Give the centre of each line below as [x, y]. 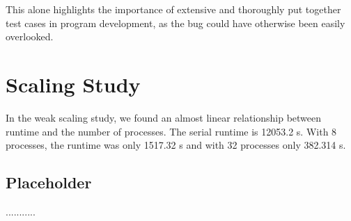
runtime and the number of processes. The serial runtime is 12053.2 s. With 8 [171, 131]
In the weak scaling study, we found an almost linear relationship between [164, 117]
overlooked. [30, 36]
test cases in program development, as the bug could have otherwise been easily [175, 23]
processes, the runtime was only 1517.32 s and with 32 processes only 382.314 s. [176, 145]
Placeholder [49, 182]
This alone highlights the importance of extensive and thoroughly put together [173, 9]
